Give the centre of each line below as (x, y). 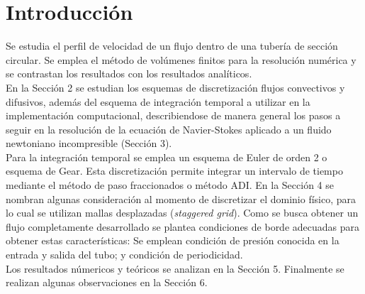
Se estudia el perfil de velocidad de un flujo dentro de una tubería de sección (172, 46)
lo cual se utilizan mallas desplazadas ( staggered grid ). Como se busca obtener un (182, 213)
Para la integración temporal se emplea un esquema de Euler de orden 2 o (167, 157)
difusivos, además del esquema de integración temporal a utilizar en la (158, 101)
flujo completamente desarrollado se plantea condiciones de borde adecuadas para (183, 226)
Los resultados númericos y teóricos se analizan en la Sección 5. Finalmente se (175, 268)
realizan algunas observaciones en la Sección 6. (107, 282)
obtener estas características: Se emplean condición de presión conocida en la (173, 240)
